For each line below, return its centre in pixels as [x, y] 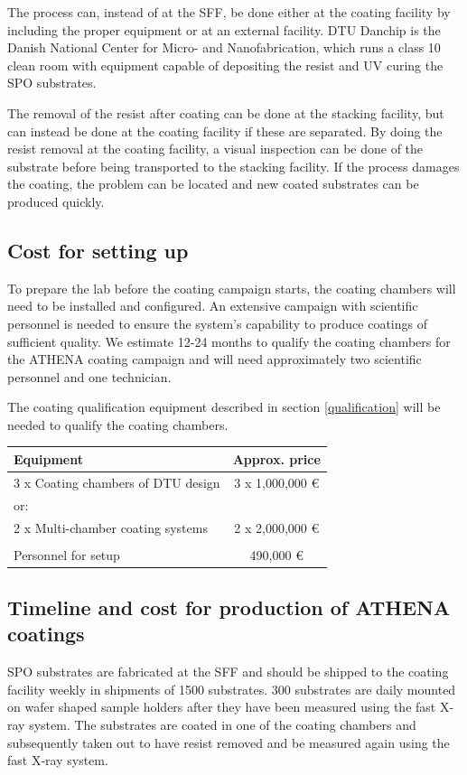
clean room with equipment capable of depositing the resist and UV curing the [225, 65]
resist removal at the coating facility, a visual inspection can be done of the [215, 149]
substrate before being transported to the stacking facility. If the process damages [233, 166]
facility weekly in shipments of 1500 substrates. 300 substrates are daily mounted [232, 689]
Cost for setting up [98, 250]
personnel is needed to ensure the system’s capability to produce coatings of [217, 323]
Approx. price [276, 458]
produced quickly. [56, 201]
